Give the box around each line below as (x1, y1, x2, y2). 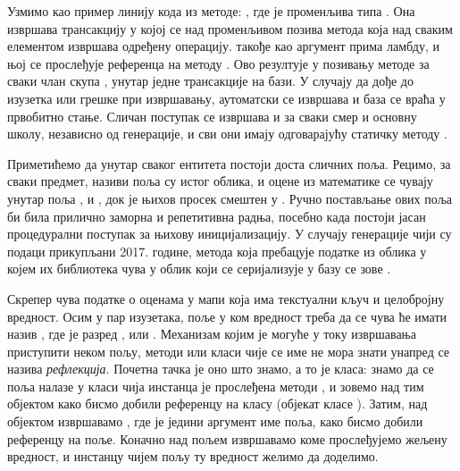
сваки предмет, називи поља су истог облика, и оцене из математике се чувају (7, 172, 433, 190)
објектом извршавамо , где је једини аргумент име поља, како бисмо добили (7, 412, 423, 431)
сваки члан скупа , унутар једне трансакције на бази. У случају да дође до (7, 71, 414, 90)
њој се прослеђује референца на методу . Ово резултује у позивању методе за (7, 54, 430, 72)
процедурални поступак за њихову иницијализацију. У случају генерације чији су (7, 224, 452, 243)
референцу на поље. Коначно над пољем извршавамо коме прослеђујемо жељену (7, 429, 447, 448)
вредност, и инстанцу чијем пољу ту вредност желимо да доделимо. (7, 447, 379, 466)
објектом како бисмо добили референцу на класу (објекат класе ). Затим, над (7, 394, 428, 413)
